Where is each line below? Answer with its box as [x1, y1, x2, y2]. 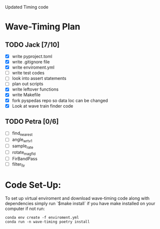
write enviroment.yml [12, 64, 55, 70]
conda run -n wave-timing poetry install [5, 219, 90, 225]
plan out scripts [12, 81, 44, 87]
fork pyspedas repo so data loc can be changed [12, 97, 108, 103]
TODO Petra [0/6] [5, 117, 59, 126]
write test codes [12, 70, 45, 76]
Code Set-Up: [5, 179, 62, 191]
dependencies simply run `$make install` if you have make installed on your [5, 201, 156, 207]
